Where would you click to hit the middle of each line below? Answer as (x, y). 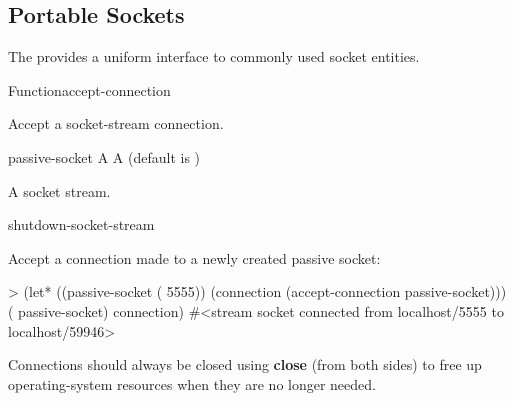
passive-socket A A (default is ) (104, 156)
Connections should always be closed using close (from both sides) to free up (245, 364)
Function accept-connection (89, 89)
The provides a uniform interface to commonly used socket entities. (214, 56)
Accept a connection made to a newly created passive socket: (194, 257)
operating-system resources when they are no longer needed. (192, 383)
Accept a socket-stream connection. (116, 123)
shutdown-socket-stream (81, 224)
